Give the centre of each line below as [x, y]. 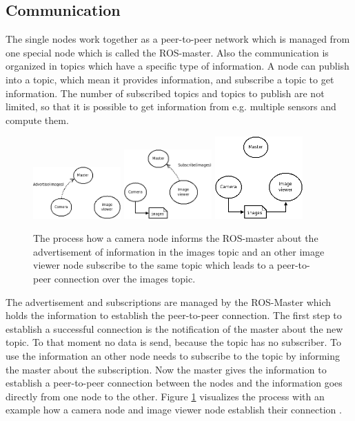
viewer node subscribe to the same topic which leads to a [154, 265]
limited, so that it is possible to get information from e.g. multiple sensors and [171, 106]
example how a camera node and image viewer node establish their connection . [174, 410]
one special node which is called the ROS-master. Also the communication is [167, 52]
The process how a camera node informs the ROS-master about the [176, 238]
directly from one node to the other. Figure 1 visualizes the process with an [165, 396]
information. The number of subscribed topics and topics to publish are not [165, 93]
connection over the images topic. [125, 279]
